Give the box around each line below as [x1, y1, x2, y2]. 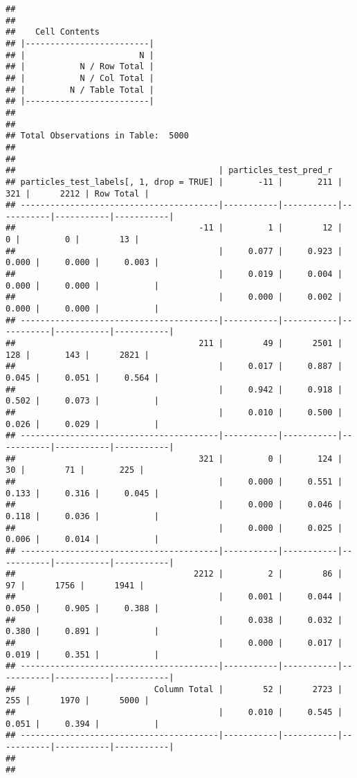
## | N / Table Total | [6, 84, 154, 95]
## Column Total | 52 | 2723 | [6, 684, 342, 694]
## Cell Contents [6, 27, 100, 37]
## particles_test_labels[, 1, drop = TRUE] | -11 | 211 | [6, 177, 342, 187]
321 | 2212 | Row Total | [6, 188, 149, 199]
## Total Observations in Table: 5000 [6, 131, 189, 141]
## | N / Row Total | [6, 62, 154, 72]
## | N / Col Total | [6, 73, 154, 83]
